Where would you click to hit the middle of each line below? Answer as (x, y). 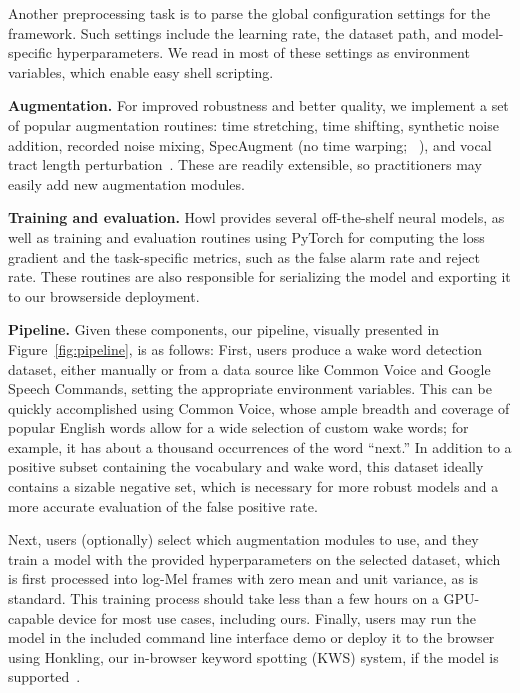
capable (31, 617)
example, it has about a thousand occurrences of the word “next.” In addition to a (260, 446)
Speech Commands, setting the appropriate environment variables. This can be (250, 388)
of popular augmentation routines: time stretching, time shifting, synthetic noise (253, 124)
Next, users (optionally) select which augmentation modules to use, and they (243, 539)
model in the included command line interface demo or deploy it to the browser (251, 637)
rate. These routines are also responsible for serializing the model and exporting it (259, 276)
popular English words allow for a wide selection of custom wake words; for (238, 427)
